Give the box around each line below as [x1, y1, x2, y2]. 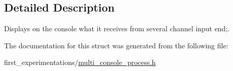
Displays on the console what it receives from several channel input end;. [4, 23, 230, 34]
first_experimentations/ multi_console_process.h [4, 57, 156, 67]
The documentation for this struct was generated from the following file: [4, 40, 228, 50]
